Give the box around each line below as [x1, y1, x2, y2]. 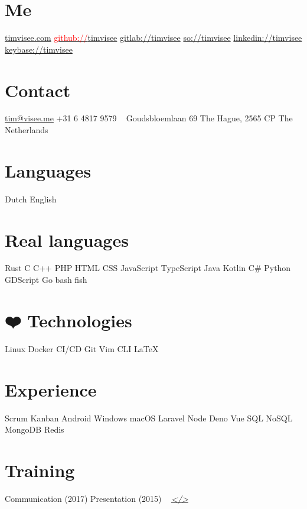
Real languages [5, 227, 129, 252]
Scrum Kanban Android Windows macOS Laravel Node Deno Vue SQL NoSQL [5, 411, 293, 424]
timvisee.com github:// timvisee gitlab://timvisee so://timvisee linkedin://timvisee [5, 31, 302, 44]
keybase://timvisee [5, 43, 73, 55]
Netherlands [5, 124, 48, 136]
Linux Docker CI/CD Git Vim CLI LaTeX [5, 342, 159, 355]
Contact [5, 78, 71, 102]
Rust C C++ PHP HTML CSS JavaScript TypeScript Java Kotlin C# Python [5, 262, 291, 274]
